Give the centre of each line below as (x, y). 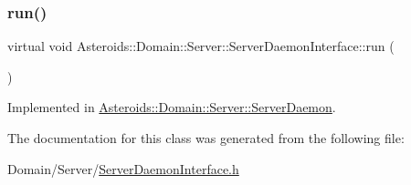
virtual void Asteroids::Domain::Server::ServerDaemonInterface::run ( (201, 46)
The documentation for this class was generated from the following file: (206, 138)
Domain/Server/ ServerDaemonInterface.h (123, 168)
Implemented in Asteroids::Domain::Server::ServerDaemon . (172, 107)
